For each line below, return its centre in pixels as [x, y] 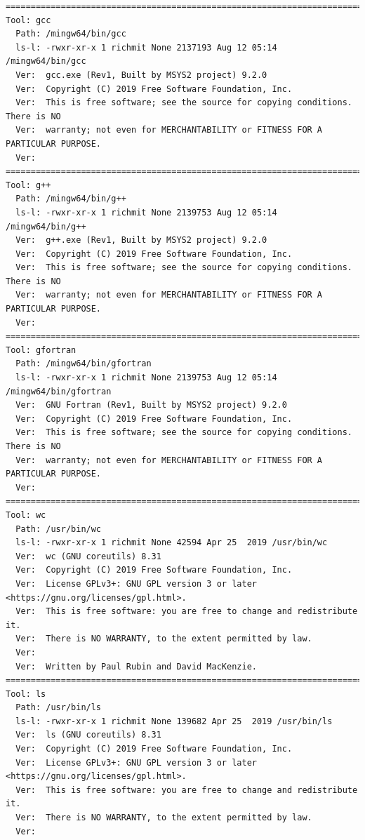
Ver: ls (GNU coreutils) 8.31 [88, 735]
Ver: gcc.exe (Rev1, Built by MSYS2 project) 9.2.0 [141, 75]
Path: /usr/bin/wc [59, 529]
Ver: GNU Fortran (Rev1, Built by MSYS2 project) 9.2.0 [151, 405]
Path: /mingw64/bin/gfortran [84, 364]
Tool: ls [26, 694]
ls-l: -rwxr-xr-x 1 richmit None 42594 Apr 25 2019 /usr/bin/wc [172, 543]
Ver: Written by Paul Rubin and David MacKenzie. [136, 666]
